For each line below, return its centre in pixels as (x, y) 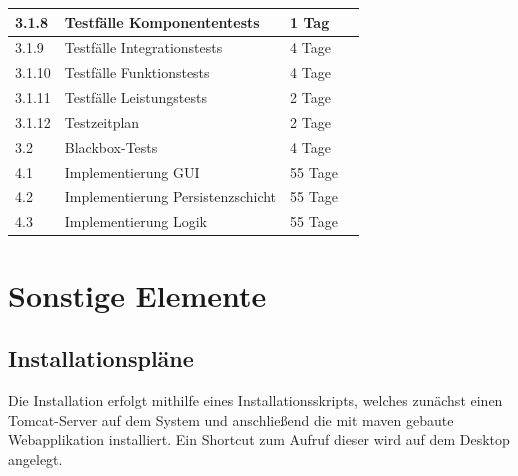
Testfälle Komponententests (162, 21)
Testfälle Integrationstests (143, 47)
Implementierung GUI (132, 171)
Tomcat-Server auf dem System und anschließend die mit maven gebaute (231, 419)
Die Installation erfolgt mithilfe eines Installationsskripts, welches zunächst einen (255, 399)
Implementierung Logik (135, 221)
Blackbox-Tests (111, 146)
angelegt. (35, 458)
